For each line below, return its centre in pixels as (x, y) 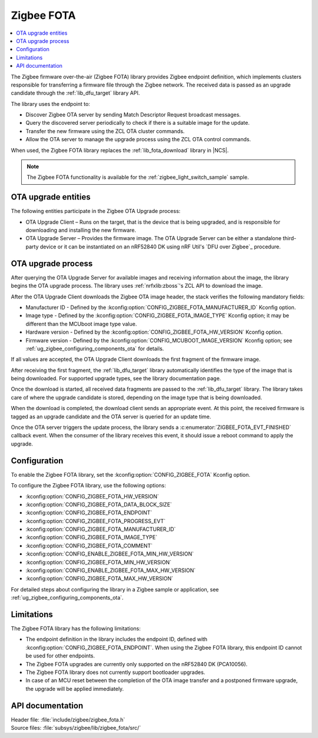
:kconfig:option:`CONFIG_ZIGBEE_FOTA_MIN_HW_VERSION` (99, 562)
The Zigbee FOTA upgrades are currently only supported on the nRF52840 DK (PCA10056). (137, 664)
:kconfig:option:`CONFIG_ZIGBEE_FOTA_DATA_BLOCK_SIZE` (99, 504)
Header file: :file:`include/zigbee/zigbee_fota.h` (68, 719)
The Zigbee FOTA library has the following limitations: (76, 629)
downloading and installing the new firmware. (81, 230)
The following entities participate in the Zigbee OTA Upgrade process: (96, 211)
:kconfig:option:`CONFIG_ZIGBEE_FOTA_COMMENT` (89, 546)
